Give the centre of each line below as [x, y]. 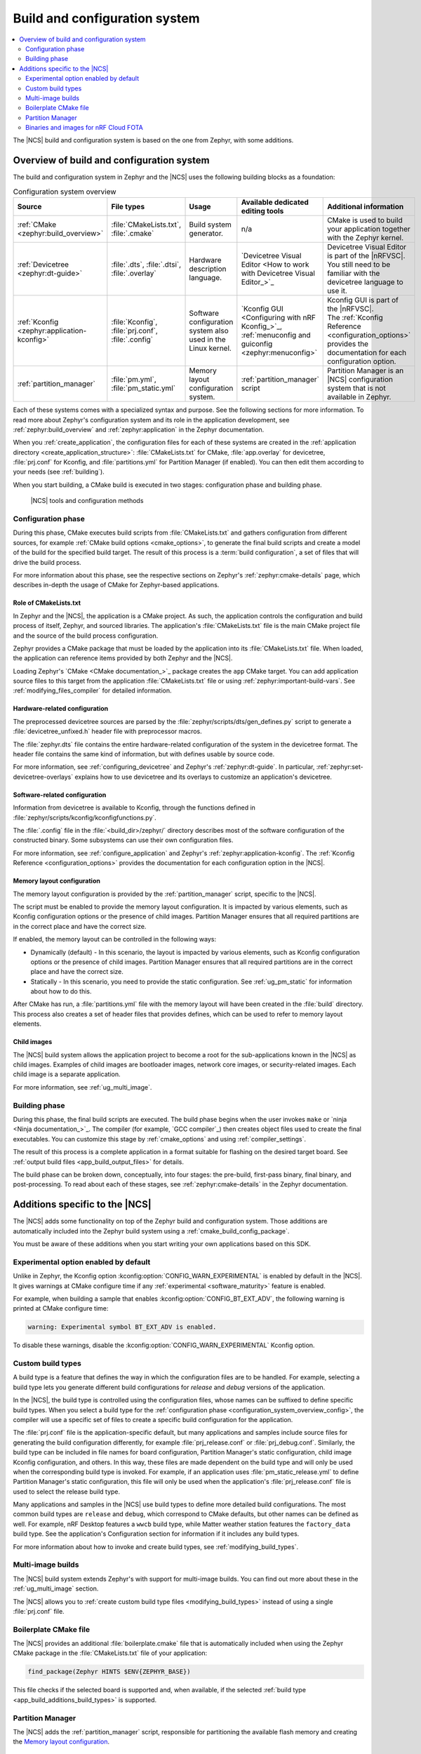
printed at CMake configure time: [61, 1308]
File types [128, 207]
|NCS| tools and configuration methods [87, 501]
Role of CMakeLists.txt [47, 603]
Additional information [366, 207]
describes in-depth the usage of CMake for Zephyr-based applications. [116, 585]
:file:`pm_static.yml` [143, 388]
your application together [369, 229]
